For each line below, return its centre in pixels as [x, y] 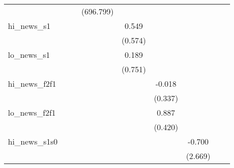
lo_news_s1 [29, 55]
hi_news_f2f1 [32, 84]
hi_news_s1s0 [33, 141]
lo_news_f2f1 [32, 112]
